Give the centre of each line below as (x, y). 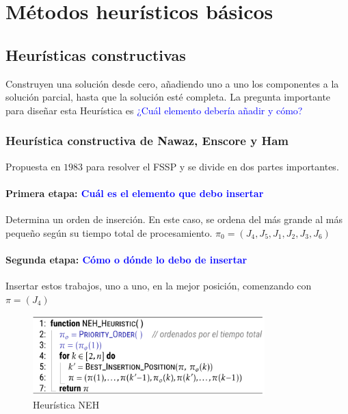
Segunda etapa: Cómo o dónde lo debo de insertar (126, 259)
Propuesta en (33, 166)
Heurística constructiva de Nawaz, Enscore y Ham (147, 141)
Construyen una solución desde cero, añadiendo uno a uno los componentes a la (172, 83)
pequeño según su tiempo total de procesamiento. (109, 232)
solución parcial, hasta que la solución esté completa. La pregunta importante (168, 97)
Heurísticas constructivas (96, 54)
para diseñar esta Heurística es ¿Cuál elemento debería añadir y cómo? (154, 110)
